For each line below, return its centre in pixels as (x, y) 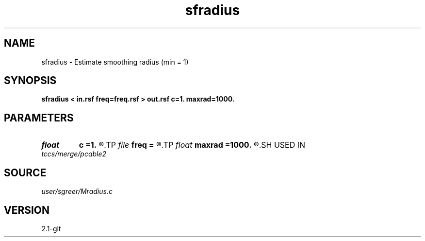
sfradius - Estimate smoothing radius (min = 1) (115, 62)
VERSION (27, 210)
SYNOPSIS (30, 81)
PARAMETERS (39, 118)
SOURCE (25, 172)
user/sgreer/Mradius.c (77, 191)
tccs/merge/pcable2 (74, 154)
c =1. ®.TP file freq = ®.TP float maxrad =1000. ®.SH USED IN (192, 145)
